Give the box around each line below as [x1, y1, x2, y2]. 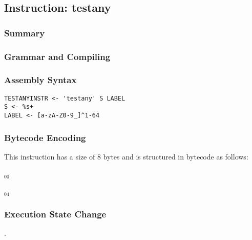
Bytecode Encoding [4, 131, 86, 144]
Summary [4, 26, 45, 39]
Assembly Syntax [4, 73, 77, 86]
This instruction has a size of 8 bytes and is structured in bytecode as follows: [4, 151, 248, 162]
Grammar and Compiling [4, 50, 111, 63]
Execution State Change [4, 207, 107, 220]
